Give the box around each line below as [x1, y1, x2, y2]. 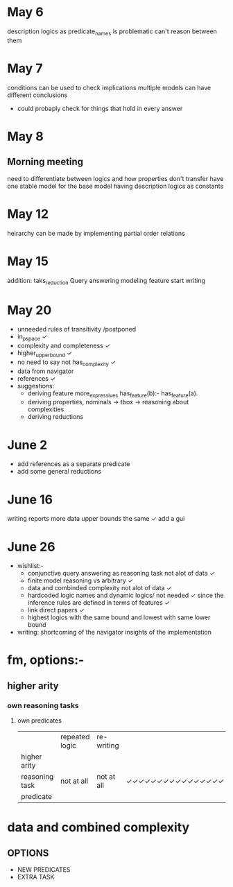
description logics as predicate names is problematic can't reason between [7, 27, 217, 37]
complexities [27, 405, 64, 413]
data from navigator [17, 367, 74, 375]
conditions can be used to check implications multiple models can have [7, 83, 212, 92]
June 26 [7, 539, 55, 555]
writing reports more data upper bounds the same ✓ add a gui [7, 515, 185, 523]
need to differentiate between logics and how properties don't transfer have [7, 174, 224, 182]
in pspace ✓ [17, 332, 48, 343]
